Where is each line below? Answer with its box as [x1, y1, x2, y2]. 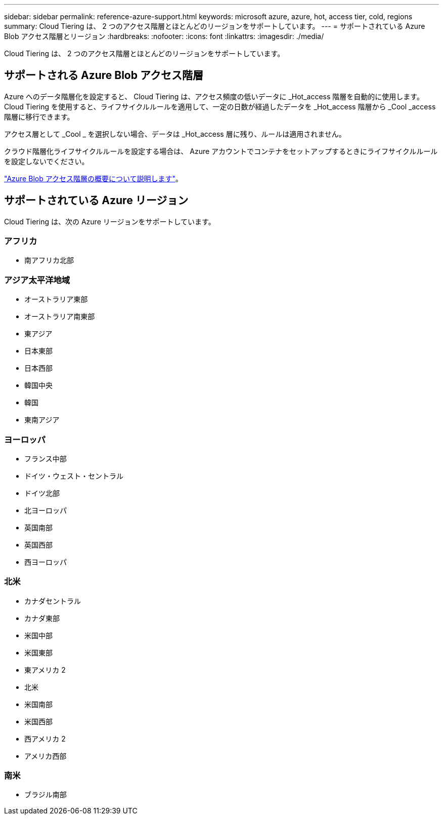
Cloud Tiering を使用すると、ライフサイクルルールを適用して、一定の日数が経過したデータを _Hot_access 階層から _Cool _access [4, 102, 436, 111]
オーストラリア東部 [24, 295, 88, 304]
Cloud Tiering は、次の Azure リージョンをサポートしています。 [4, 217, 215, 226]
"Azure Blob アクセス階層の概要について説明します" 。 [4, 174, 183, 183]
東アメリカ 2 [24, 665, 66, 674]
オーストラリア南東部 [24, 312, 95, 321]
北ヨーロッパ [24, 505, 67, 515]
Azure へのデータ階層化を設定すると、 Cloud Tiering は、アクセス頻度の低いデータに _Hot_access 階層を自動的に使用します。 [4, 92, 424, 101]
